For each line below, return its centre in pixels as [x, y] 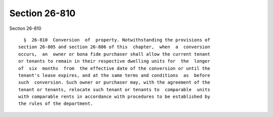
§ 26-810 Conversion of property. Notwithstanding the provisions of [117, 40]
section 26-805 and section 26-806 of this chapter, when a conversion [114, 47]
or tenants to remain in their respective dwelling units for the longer [114, 61]
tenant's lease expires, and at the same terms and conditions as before [114, 75]
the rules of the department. [56, 104]
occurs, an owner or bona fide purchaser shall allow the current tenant [114, 54]
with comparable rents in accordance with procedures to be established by [114, 97]
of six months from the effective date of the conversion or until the [114, 68]
